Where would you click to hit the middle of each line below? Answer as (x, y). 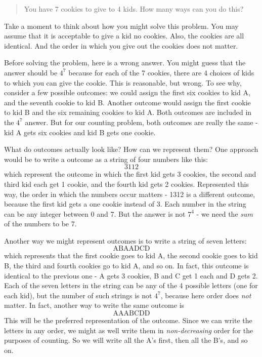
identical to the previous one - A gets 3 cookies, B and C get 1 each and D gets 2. (131, 275)
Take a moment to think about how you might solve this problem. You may (121, 26)
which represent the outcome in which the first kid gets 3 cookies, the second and (130, 174)
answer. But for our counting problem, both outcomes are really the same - (141, 122)
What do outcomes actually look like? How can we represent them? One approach (131, 149)
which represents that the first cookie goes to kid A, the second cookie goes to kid (131, 255)
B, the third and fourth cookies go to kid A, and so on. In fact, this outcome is (126, 266)
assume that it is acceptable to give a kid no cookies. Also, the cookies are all (124, 36)
